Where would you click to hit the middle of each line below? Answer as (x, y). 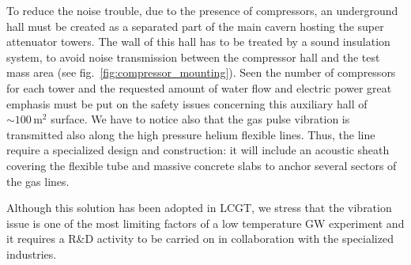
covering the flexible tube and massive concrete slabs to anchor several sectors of (202, 165)
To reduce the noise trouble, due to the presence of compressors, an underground (202, 10)
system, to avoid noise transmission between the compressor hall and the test (193, 57)
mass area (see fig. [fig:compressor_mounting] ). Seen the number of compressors (201, 72)
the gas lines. (38, 181)
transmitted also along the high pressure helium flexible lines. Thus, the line (191, 134)
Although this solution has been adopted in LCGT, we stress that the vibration (199, 208)
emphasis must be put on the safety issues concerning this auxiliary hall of (187, 103)
